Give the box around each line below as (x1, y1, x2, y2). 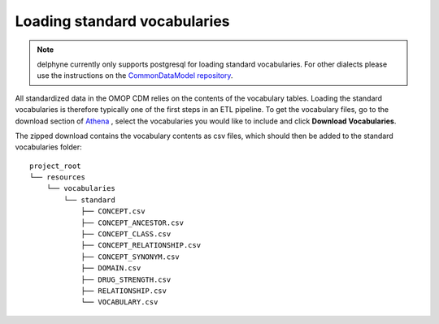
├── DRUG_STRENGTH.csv (80, 274, 172, 284)
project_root (29, 161, 81, 171)
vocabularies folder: (15, 142, 82, 152)
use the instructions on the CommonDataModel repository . (37, 71, 233, 80)
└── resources (29, 173, 85, 182)
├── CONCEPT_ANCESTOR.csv (80, 218, 185, 227)
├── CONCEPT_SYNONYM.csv (80, 252, 180, 261)
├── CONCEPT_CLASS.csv (80, 230, 172, 239)
